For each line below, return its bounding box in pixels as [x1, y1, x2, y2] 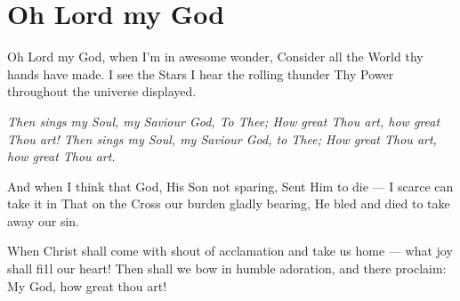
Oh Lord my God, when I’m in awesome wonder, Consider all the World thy [7, 47, 424, 66]
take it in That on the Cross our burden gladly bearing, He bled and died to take [7, 194, 450, 213]
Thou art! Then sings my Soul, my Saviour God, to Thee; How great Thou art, [7, 129, 437, 148]
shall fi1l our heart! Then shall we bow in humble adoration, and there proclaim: [7, 259, 447, 278]
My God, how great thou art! [7, 276, 167, 295]
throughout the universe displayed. [7, 82, 197, 101]
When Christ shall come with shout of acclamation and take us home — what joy [7, 241, 453, 260]
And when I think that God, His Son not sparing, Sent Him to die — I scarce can [7, 176, 454, 195]
